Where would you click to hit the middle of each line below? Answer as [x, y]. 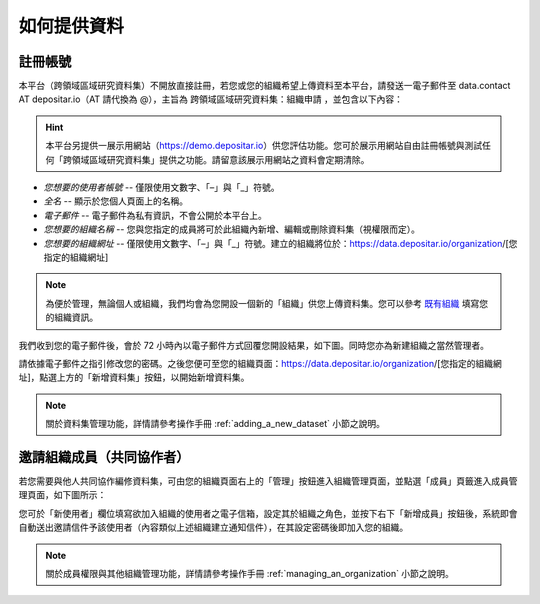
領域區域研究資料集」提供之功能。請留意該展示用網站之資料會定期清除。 [220, 159]
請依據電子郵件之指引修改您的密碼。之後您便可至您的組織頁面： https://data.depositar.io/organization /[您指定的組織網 [260, 363]
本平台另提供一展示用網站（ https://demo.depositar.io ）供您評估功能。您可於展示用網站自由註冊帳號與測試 [264, 146]
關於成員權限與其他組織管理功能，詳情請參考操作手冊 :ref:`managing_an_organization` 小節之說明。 [250, 573]
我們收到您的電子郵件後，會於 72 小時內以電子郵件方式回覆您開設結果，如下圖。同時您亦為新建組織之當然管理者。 [254, 345]
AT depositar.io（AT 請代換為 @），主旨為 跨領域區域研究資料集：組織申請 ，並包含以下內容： [211, 99]
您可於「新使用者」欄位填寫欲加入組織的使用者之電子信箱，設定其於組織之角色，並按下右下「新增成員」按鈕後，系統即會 [268, 513]
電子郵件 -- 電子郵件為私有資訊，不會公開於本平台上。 [155, 215]
